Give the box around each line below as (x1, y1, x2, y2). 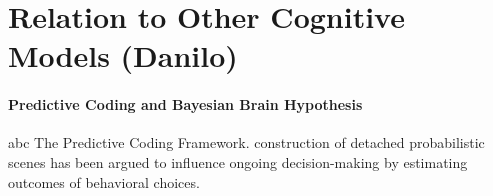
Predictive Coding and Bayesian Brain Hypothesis (8, 94, 363, 115)
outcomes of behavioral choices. (8, 171, 200, 192)
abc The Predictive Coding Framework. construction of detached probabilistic (8, 132, 485, 153)
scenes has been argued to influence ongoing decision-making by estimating (8, 151, 468, 172)
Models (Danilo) (8, 35, 238, 76)
